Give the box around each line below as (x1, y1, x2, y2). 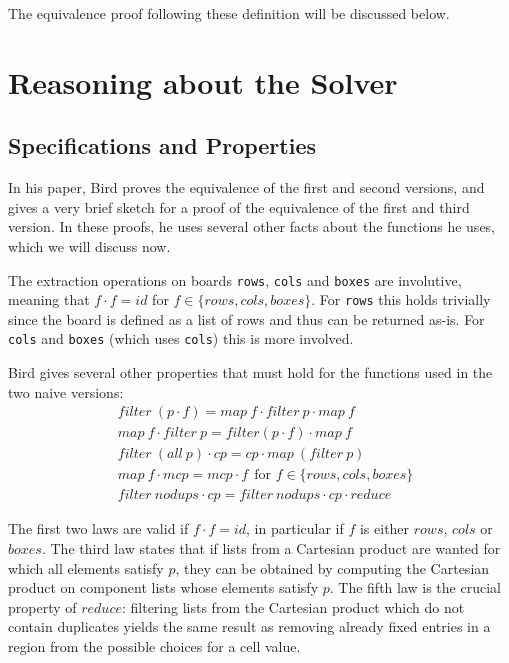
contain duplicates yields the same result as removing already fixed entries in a (8, 616, 491, 637)
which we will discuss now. (8, 235, 171, 256)
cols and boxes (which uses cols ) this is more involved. (8, 328, 354, 349)
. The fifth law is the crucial (329, 577, 501, 598)
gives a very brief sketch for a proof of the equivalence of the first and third (8, 196, 470, 217)
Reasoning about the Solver (8, 61, 398, 102)
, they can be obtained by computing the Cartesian (175, 557, 490, 578)
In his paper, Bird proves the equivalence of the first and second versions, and (8, 177, 485, 198)
